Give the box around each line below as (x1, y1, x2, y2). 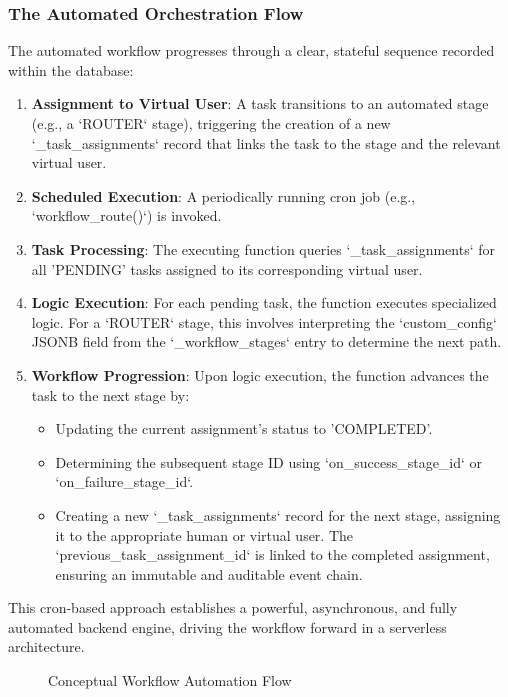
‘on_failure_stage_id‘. (55, 471, 194, 492)
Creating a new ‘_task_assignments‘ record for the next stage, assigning (55, 504, 501, 525)
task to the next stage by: (31, 384, 190, 405)
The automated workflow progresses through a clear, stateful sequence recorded (8, 40, 495, 61)
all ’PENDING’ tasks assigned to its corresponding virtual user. (31, 258, 423, 279)
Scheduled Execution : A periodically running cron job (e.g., (31, 185, 416, 206)
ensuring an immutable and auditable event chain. (55, 563, 363, 584)
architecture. (8, 636, 85, 657)
